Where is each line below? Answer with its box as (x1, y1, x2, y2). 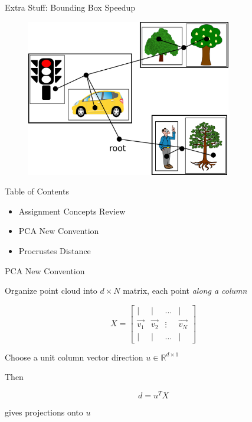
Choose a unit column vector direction (5, 350, 143, 363)
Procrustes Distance (18, 244, 91, 257)
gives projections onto (5, 405, 83, 418)
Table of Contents (5, 185, 69, 197)
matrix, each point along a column (123, 284, 247, 297)
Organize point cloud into (5, 284, 97, 297)
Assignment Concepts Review (18, 204, 126, 217)
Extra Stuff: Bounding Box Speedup (5, 1, 136, 13)
